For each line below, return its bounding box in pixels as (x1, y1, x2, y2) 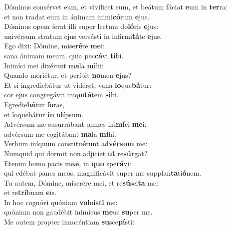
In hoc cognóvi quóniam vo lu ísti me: (4, 197, 118, 207)
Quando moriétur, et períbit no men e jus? (4, 70, 132, 80)
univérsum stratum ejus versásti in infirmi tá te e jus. (4, 30, 162, 41)
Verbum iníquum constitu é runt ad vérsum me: (4, 138, 148, 149)
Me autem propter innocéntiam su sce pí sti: (4, 217, 135, 227)
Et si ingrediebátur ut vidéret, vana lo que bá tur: (4, 79, 152, 90)
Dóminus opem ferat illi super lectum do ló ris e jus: (4, 21, 159, 31)
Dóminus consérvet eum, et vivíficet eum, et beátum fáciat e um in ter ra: (4, 1, 228, 11)
